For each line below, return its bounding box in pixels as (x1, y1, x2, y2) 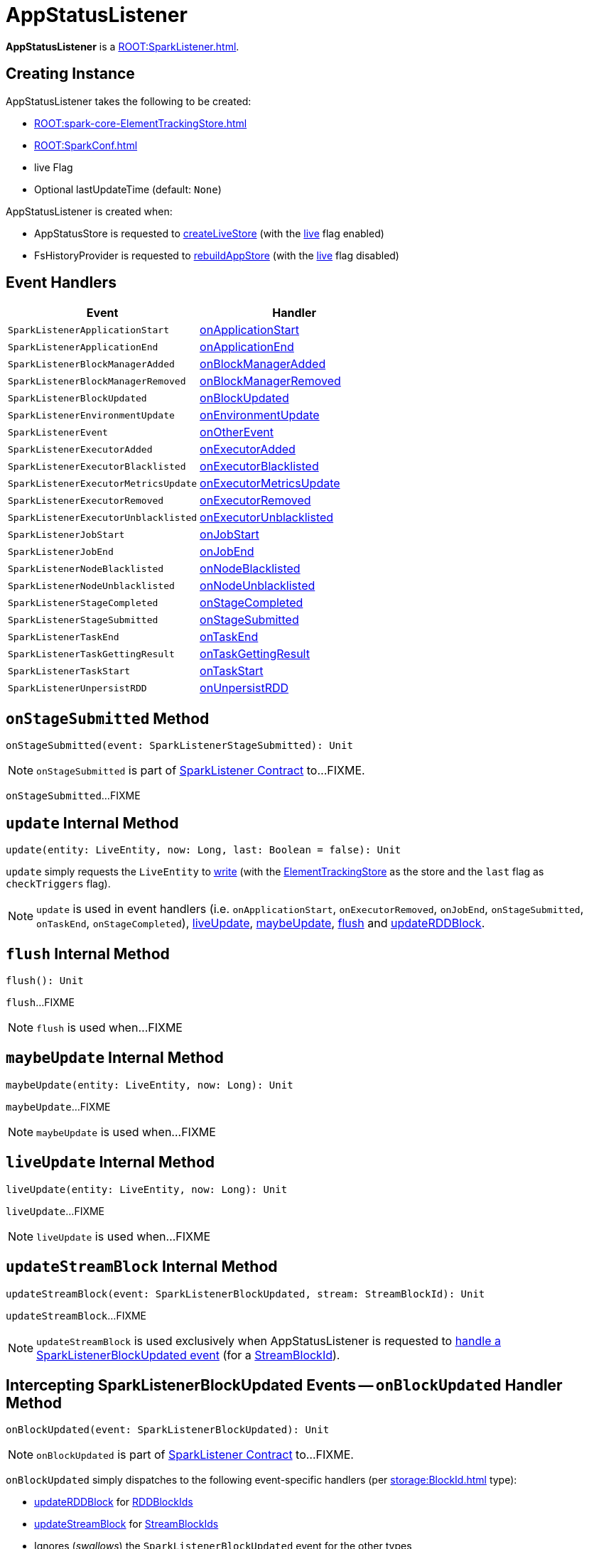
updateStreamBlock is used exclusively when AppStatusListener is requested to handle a (36, 1333, 502, 1348)
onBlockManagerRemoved (200, 374, 341, 389)
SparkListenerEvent (8, 426, 108, 438)
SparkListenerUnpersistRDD (8, 682, 147, 693)
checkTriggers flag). (6, 878, 111, 890)
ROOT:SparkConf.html (34, 139, 138, 151)
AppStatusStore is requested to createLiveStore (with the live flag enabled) (34, 227, 384, 239)
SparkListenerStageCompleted (8, 597, 158, 608)
